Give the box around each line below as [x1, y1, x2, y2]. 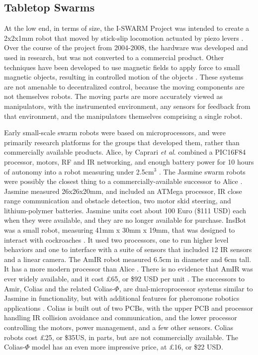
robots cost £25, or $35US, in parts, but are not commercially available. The [4, 332, 238, 342]
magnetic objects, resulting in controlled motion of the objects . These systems [4, 72, 244, 82]
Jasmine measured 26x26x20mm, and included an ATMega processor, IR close [4, 185, 242, 196]
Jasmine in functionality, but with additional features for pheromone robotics [4, 293, 240, 303]
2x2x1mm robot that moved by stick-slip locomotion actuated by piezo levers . [4, 32, 244, 43]
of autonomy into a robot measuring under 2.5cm [4, 166, 154, 177]
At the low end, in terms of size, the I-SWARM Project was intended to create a [4, 23, 250, 33]
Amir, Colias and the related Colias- [4, 283, 115, 293]
